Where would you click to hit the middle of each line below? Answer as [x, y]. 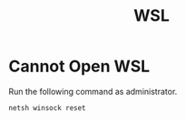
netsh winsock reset [48, 108]
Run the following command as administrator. [93, 91]
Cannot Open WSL [79, 66]
